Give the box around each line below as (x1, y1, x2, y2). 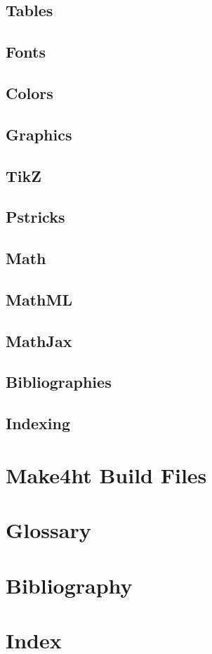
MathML (6, 288, 72, 310)
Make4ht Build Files (6, 460, 207, 489)
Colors (6, 81, 53, 103)
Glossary (6, 516, 91, 544)
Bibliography (6, 570, 133, 599)
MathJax (6, 329, 72, 351)
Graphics (6, 123, 72, 145)
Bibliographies (6, 371, 112, 393)
